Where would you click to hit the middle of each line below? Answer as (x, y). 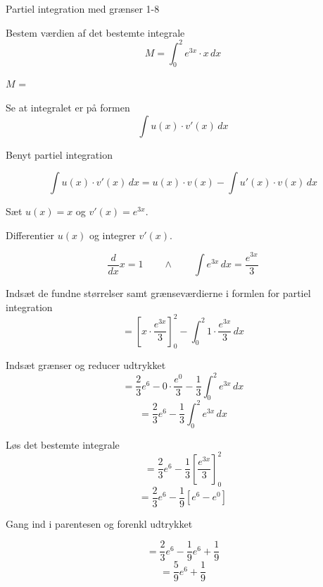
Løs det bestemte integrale (63, 444)
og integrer (112, 235)
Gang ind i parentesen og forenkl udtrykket (99, 523)
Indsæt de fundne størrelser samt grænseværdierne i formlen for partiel (158, 293)
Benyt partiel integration (59, 154)
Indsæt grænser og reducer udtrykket (86, 365)
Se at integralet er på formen (68, 108)
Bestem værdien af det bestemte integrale (95, 32)
